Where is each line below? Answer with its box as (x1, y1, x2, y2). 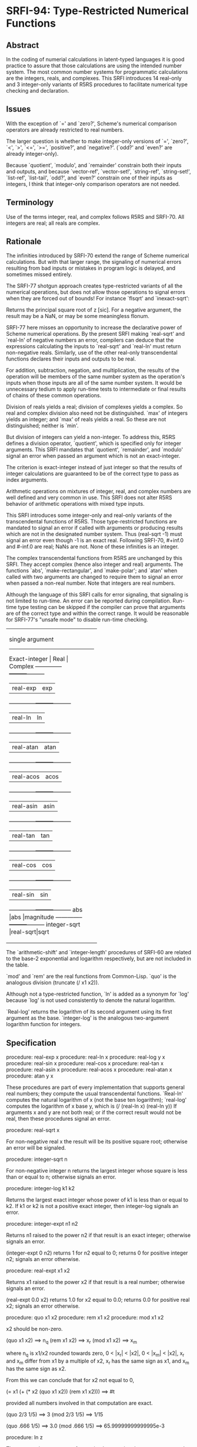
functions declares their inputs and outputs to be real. (6, 355, 136, 362)
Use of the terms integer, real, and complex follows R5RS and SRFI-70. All (6, 213, 185, 220)
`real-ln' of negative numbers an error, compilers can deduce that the (6, 336, 174, 343)
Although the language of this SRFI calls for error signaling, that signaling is (6, 591, 189, 598)
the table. (6, 961, 29, 968)
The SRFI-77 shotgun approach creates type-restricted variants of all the (6, 282, 183, 290)
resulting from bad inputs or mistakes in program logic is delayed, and (6, 264, 176, 272)
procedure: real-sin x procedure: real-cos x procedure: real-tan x (6, 1060, 163, 1067)
